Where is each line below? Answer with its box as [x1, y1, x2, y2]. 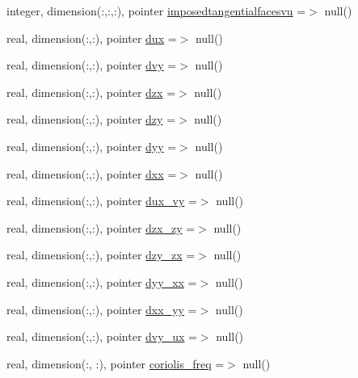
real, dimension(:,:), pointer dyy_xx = [6, 273, 197, 290]
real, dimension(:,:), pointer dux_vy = [6, 192, 197, 209]
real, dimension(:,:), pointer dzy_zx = [6, 246, 196, 263]
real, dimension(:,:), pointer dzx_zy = [6, 219, 196, 236]
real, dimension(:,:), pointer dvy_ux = [6, 328, 197, 345]
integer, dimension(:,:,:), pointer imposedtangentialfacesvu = [6, 2, 306, 19]
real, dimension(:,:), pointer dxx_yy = [6, 300, 197, 317]
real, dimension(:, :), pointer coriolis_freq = [6, 355, 225, 372]
